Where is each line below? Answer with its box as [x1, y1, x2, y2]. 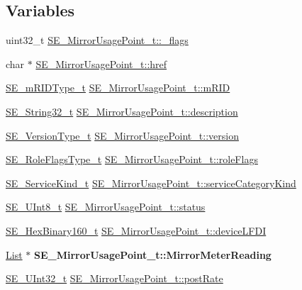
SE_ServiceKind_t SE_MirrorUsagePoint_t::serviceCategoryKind [6, 175, 296, 190]
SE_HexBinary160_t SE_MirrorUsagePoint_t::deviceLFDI [6, 223, 267, 238]
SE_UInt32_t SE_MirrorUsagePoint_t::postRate [6, 271, 223, 286]
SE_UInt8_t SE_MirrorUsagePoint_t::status [6, 199, 206, 214]
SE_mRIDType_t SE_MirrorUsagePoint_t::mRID [6, 80, 230, 95]
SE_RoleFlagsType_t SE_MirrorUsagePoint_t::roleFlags [6, 152, 258, 167]
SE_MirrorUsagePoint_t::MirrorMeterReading [33, 247, 272, 262]
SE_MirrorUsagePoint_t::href [35, 56, 167, 71]
